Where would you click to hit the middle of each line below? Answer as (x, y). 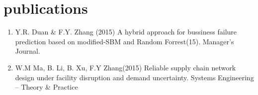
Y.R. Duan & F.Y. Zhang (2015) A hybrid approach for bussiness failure (126, 32)
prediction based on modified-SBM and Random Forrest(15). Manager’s (125, 41)
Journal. (28, 51)
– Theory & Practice (46, 87)
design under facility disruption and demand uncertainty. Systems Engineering (134, 77)
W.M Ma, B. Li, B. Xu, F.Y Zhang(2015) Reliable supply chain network (126, 67)
